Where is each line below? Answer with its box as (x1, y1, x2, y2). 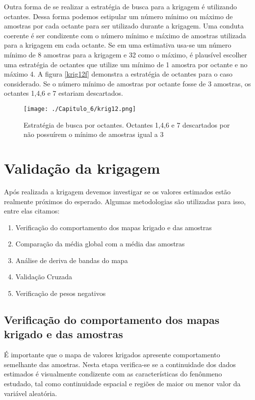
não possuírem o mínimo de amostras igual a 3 (24, 129, 164, 139)
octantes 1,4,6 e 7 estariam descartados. (4, 88, 124, 98)
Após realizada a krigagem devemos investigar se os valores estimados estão (4, 186, 231, 196)
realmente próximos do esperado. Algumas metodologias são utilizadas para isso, (4, 196, 246, 206)
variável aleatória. (4, 388, 57, 398)
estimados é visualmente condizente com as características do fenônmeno (4, 369, 222, 379)
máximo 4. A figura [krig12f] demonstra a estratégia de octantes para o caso (4, 69, 232, 79)
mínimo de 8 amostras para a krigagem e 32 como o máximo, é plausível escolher (4, 49, 247, 59)
